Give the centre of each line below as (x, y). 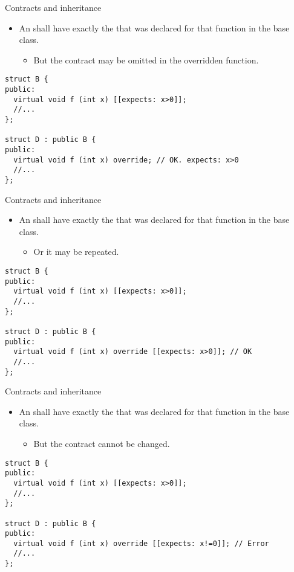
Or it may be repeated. (76, 252)
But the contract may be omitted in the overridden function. (146, 59)
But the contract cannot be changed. (102, 443)
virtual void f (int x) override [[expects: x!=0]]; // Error (141, 543)
